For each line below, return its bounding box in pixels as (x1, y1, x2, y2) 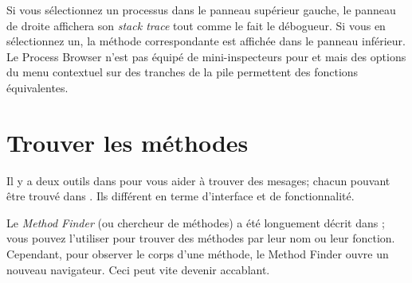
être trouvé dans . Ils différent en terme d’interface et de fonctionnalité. (6, 188, 355, 204)
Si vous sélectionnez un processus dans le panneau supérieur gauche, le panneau (6, 2, 396, 17)
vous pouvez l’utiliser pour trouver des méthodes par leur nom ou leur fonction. (6, 230, 395, 246)
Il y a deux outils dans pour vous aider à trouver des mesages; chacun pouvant (6, 172, 390, 188)
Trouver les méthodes (6, 126, 249, 158)
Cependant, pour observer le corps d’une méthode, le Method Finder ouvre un (6, 246, 389, 262)
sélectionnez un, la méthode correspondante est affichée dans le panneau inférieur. (6, 33, 406, 49)
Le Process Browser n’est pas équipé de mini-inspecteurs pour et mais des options (6, 48, 406, 64)
